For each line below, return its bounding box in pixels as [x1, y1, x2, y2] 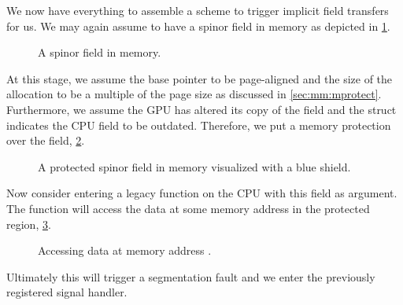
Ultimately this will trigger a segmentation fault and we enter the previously [6, 268, 375, 285]
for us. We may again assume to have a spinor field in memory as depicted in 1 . [6, 17, 390, 34]
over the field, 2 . [6, 132, 85, 149]
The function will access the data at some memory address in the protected [6, 200, 370, 216]
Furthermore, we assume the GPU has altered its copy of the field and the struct [6, 101, 397, 117]
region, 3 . [6, 215, 51, 232]
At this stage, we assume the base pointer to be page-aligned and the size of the [6, 70, 393, 86]
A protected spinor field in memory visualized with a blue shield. [38, 158, 351, 175]
